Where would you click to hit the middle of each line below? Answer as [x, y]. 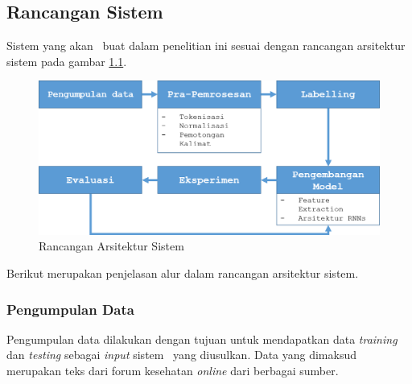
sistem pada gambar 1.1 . [67, 61]
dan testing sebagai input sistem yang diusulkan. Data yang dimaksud [182, 355]
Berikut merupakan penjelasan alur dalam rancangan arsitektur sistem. [183, 273]
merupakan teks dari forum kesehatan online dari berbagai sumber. [173, 371]
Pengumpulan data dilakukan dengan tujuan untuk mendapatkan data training [202, 339]
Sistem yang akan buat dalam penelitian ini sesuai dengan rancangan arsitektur [206, 45]
